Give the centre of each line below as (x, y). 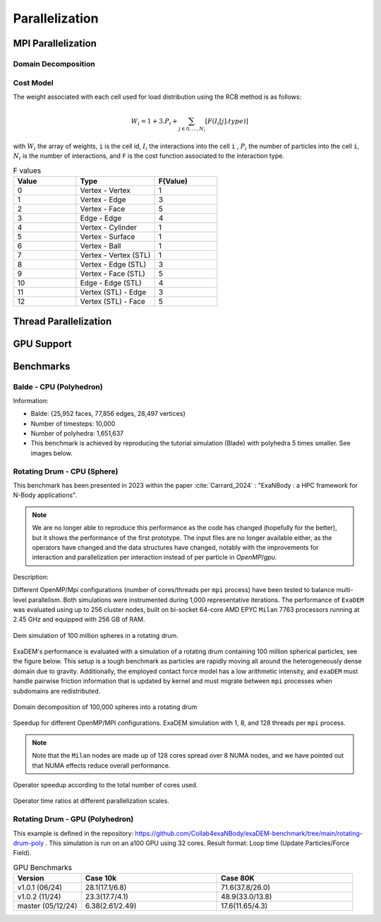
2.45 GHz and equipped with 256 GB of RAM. (79, 620)
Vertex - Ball (101, 246)
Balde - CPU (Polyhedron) (58, 386)
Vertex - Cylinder (109, 228)
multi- (345, 590)
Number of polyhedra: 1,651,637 (77, 434)
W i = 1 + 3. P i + (154, 122)
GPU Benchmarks (42, 867)
